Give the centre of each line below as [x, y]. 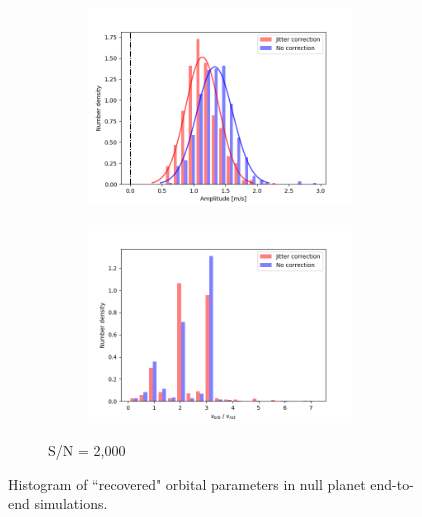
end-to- [392, 483]
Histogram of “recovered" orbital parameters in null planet [187, 483]
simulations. [71, 503]
